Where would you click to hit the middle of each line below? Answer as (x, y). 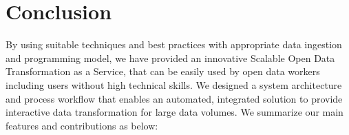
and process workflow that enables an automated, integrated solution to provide (174, 98)
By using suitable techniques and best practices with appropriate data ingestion (174, 44)
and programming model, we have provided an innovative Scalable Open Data (170, 58)
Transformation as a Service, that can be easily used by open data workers (163, 71)
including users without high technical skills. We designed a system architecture (174, 84)
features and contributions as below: (82, 125)
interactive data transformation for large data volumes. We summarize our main (174, 112)
